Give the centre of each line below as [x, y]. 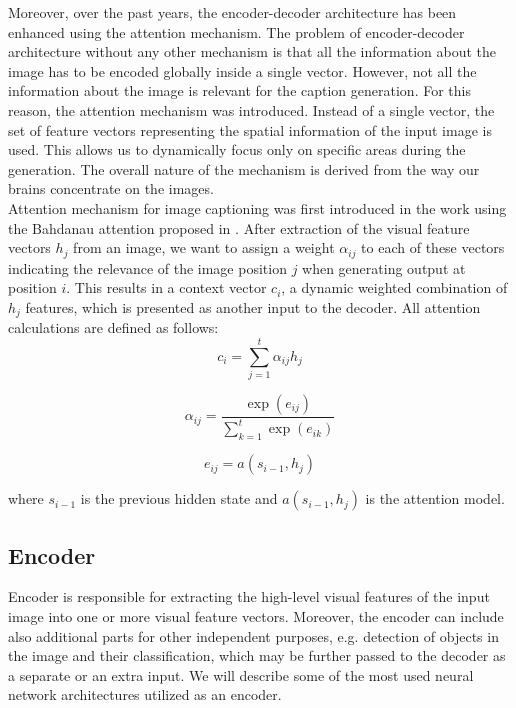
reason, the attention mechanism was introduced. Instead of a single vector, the [251, 109]
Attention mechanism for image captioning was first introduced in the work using [257, 207]
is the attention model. [435, 498]
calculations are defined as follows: [113, 327]
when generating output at [384, 267]
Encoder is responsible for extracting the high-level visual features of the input [249, 596]
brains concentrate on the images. [111, 188]
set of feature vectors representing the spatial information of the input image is [250, 129]
